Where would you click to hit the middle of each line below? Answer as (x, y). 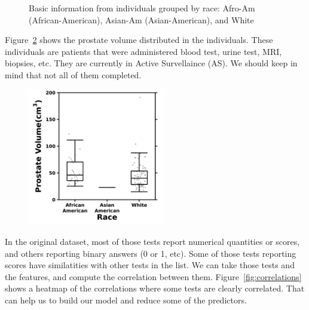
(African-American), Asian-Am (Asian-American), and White (141, 19)
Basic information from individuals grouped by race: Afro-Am (142, 8)
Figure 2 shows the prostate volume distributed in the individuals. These (139, 40)
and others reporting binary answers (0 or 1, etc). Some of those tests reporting (151, 253)
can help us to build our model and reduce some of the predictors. (126, 300)
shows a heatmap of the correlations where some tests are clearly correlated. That (155, 288)
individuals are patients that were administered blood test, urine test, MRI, (143, 51)
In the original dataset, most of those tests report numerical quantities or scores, (152, 241)
